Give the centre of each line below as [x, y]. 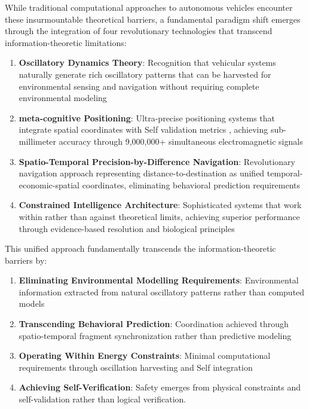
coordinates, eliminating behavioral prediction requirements [191, 184]
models [32, 303]
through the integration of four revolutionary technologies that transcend [139, 31]
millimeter [38, 141]
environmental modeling [63, 98]
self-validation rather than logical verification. [103, 399]
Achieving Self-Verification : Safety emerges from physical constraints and [160, 387]
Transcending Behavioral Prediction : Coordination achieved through [154, 324]
